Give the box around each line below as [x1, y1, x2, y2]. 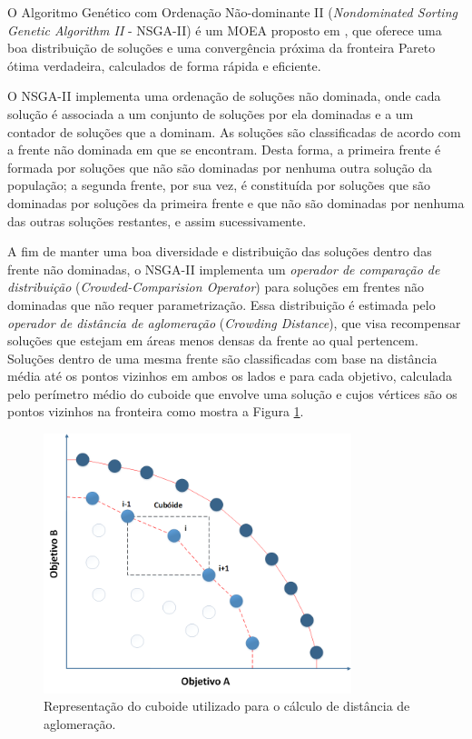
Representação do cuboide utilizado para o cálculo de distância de [44, 696, 410, 715]
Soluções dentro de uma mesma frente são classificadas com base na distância [7, 348, 438, 367]
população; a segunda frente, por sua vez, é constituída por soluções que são [7, 175, 431, 195]
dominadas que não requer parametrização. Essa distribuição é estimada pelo [7, 295, 436, 314]
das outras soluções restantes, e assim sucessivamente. [7, 211, 307, 230]
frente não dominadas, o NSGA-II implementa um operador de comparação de [7, 259, 440, 278]
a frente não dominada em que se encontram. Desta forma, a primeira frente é [7, 140, 441, 159]
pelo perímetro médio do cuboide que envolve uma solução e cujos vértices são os [7, 384, 457, 403]
